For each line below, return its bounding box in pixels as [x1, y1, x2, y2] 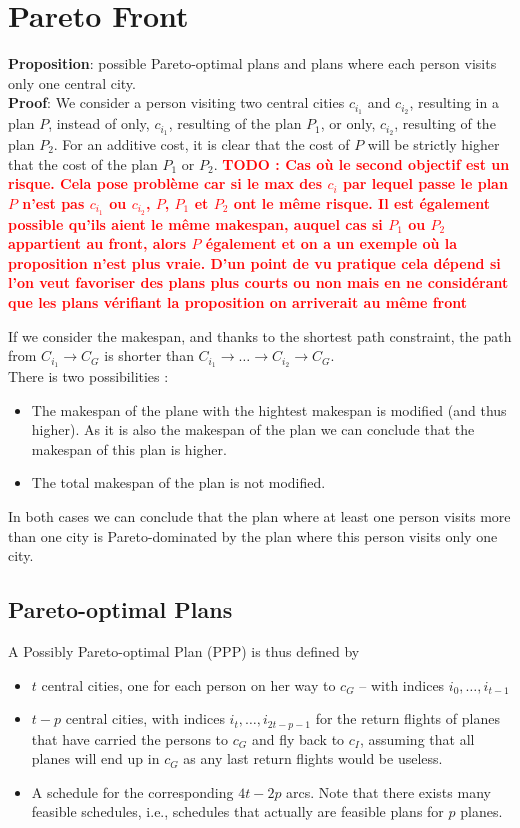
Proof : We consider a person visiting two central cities [8, 92, 345, 113]
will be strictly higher [367, 134, 500, 155]
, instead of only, [48, 113, 150, 134]
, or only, [320, 113, 376, 134]
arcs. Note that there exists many [286, 781, 491, 802]
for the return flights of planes [315, 708, 500, 729]
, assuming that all [359, 728, 475, 749]
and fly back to [251, 728, 345, 749]
